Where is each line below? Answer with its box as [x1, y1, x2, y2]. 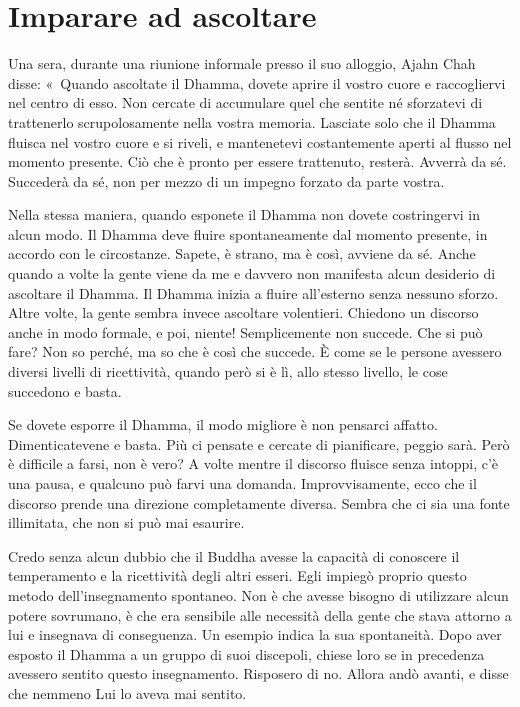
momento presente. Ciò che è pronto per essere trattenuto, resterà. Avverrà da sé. [8, 151, 507, 172]
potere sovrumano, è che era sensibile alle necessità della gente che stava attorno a [8, 604, 512, 625]
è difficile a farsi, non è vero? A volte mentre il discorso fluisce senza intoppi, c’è [8, 453, 499, 474]
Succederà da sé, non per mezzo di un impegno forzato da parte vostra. [8, 170, 445, 191]
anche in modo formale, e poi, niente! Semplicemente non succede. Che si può [8, 321, 483, 342]
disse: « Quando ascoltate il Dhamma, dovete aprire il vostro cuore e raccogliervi [8, 72, 506, 93]
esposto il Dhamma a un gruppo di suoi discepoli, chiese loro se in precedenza [8, 643, 485, 664]
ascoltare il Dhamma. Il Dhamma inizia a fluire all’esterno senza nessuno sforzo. [8, 282, 499, 303]
